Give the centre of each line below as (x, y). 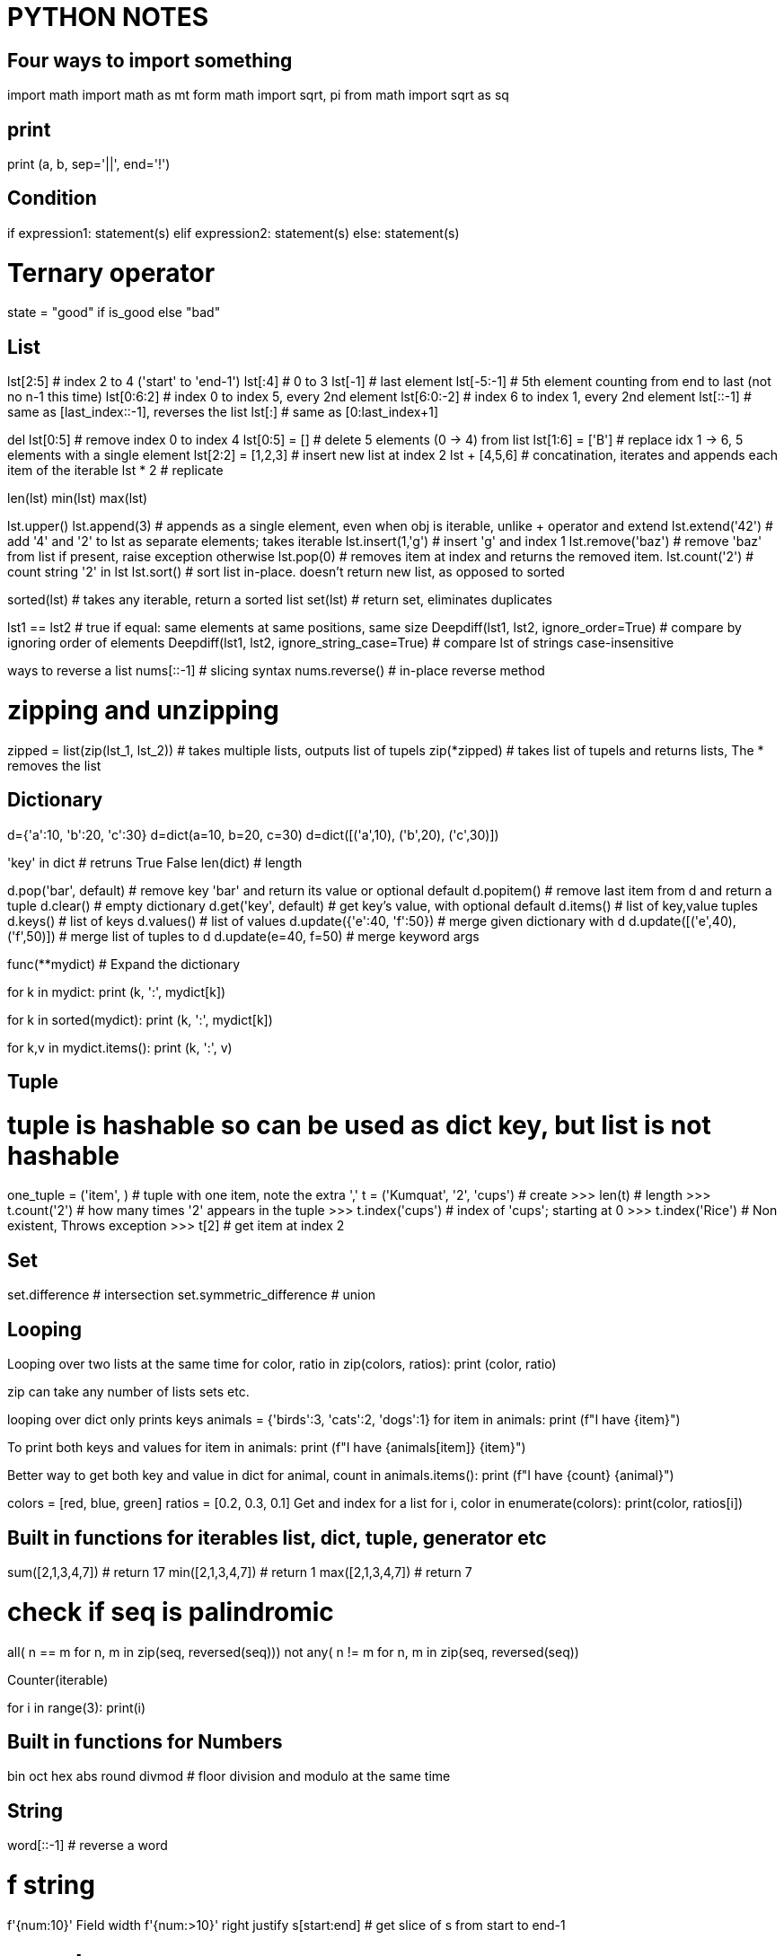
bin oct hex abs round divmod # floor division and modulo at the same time (229, 1776)
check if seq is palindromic (171, 1612)
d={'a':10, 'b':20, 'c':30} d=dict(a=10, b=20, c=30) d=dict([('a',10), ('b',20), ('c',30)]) (253, 834)
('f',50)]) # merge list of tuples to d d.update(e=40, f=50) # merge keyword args (243, 936)
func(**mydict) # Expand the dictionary (124, 964)
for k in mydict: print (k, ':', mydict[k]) (117, 991)
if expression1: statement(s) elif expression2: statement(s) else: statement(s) (233, 233)
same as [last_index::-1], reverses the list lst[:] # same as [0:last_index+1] (223, 412)
